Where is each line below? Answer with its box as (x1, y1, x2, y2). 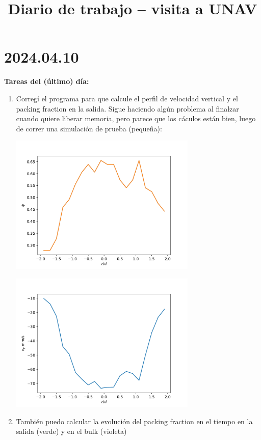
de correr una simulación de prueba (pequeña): (16, 123, 162, 133)
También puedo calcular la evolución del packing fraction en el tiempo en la (16, 416, 253, 426)
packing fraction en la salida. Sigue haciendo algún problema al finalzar (16, 103, 239, 114)
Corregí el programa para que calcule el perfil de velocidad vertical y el (16, 93, 238, 103)
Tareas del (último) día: (4, 76, 89, 87)
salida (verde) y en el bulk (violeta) (16, 426, 127, 436)
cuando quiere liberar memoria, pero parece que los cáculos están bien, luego (16, 113, 256, 124)
